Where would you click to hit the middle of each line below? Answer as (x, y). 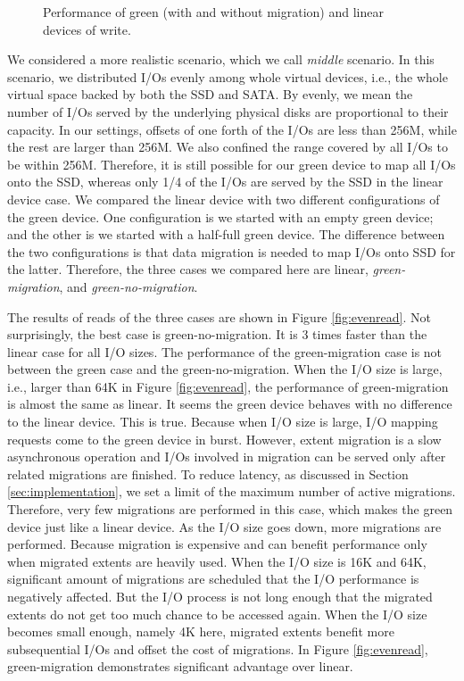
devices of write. (87, 29)
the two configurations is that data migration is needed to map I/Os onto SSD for (232, 251)
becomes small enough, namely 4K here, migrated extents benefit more (201, 631)
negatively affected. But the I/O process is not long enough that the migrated (220, 596)
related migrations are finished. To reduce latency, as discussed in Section (208, 473)
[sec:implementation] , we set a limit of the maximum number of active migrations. (232, 491)
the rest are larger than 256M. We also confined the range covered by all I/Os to (228, 147)
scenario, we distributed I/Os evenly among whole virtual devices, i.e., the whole (228, 76)
